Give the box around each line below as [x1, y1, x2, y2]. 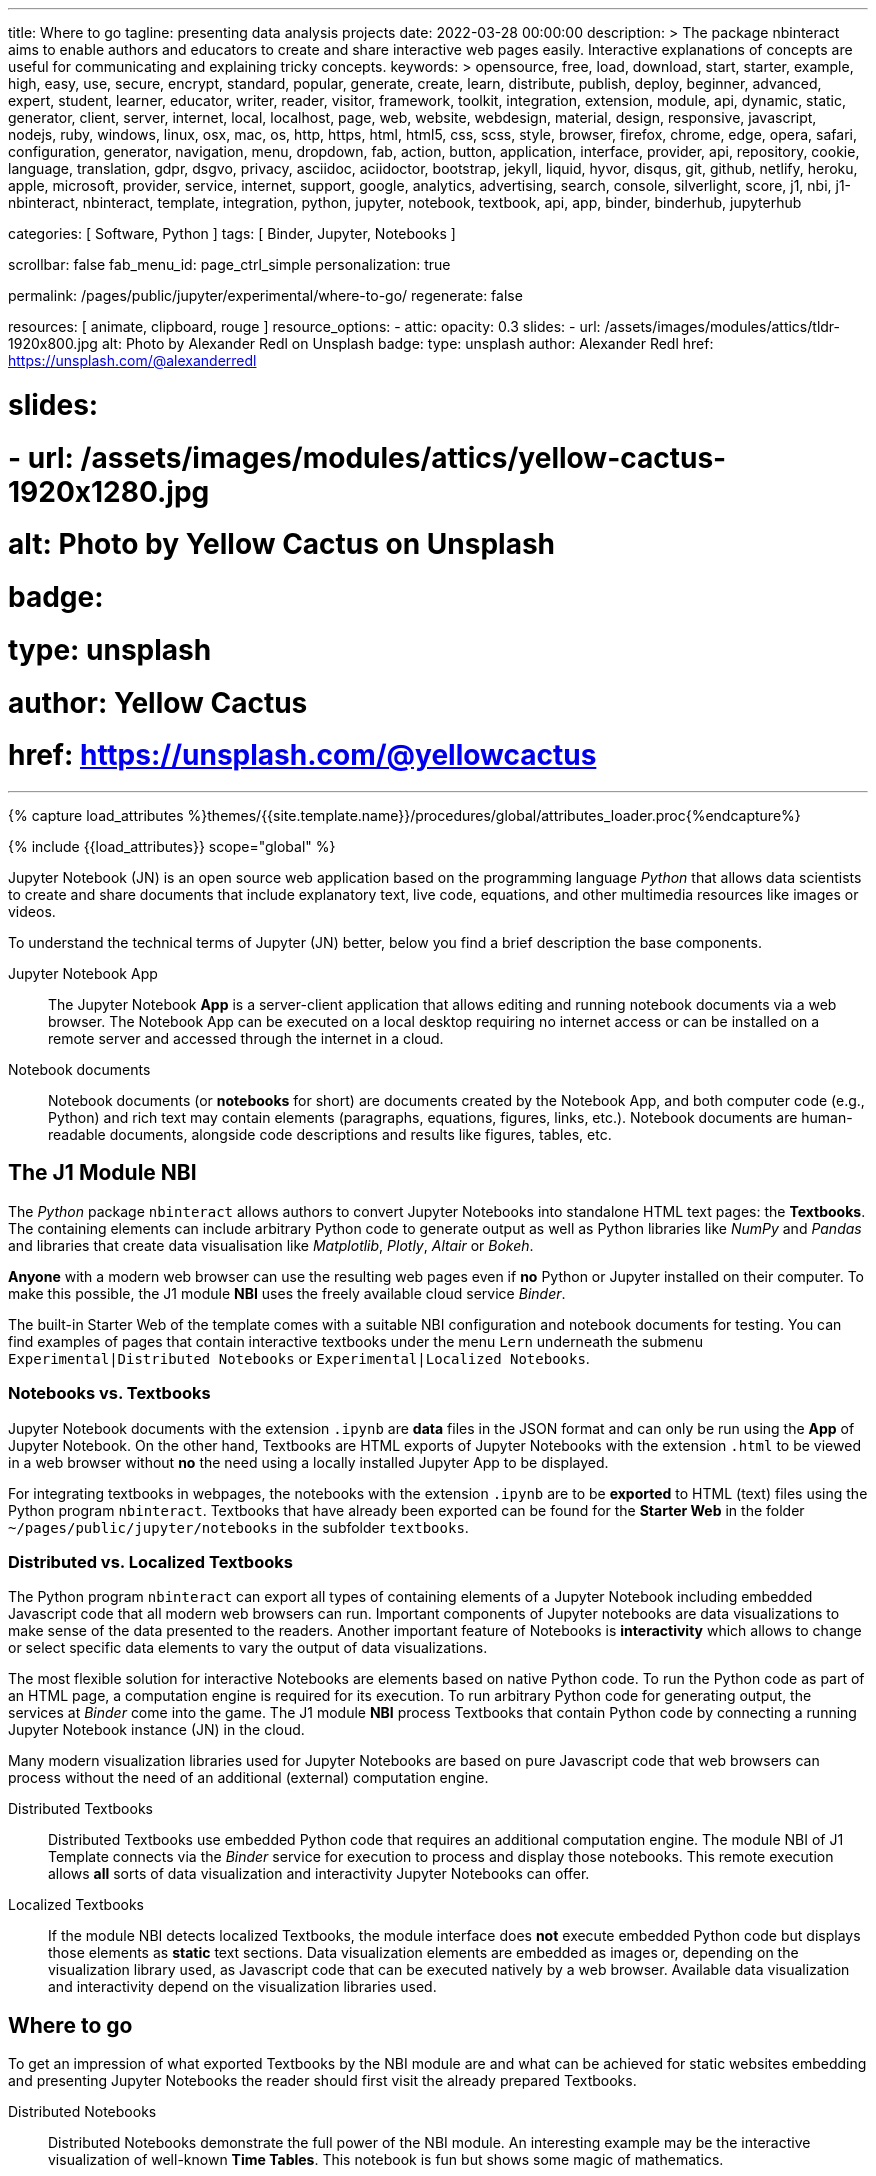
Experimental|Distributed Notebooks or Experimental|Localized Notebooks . [8, 1349, 590, 1367]
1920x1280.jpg [8, 474, 210, 509]
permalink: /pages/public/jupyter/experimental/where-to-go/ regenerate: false [8, 287, 523, 304]
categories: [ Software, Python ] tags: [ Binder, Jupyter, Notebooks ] [8, 225, 456, 242]
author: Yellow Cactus [8, 685, 308, 720]
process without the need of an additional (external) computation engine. [8, 1769, 489, 1787]
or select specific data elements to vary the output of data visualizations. [8, 1639, 488, 1657]
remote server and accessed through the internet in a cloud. [48, 1030, 444, 1047]
